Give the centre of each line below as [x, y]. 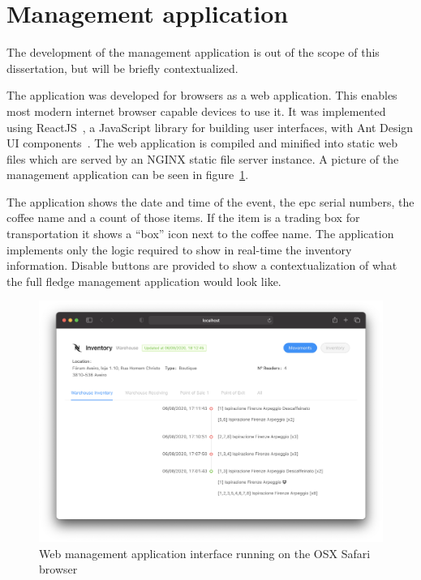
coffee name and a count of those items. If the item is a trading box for [183, 217]
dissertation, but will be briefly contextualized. [122, 68]
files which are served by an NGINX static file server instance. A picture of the [203, 158]
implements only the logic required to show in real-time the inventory [179, 249]
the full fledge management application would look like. [144, 281]
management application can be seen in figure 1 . [128, 175]
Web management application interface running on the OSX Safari [205, 553]
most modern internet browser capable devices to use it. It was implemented [196, 111]
